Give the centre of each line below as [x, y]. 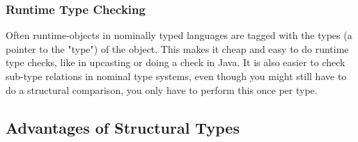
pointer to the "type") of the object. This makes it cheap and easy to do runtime [177, 48]
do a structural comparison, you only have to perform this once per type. [162, 89]
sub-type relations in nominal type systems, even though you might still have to [176, 76]
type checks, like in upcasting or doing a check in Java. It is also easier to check [176, 62]
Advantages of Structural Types [123, 127]
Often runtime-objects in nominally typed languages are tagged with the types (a [179, 35]
